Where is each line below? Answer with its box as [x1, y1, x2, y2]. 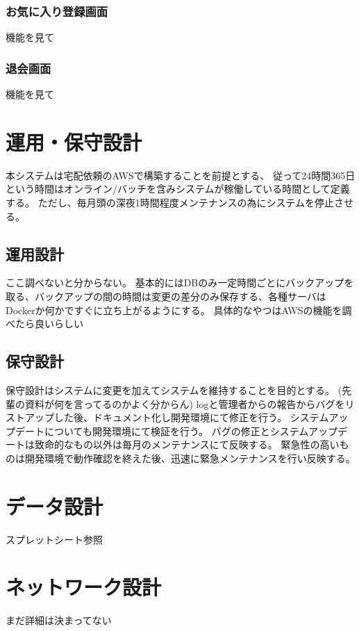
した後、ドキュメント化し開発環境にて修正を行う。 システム [53, 410, 329, 425]
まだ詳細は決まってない [6, 613, 112, 628]
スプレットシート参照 [6, 532, 103, 546]
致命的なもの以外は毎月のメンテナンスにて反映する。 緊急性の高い [34, 437, 340, 452]
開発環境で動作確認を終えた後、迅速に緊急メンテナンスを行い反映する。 [24, 450, 356, 465]
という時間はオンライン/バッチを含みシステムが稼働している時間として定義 [6, 181, 350, 196]
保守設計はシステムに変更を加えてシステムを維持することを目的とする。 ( [6, 382, 342, 397]
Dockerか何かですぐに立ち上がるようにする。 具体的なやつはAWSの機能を [6, 302, 342, 317]
